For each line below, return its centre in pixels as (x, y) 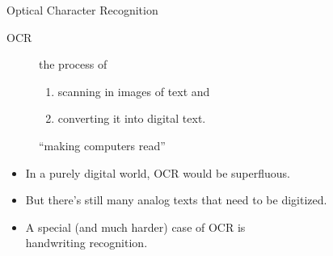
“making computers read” (102, 145)
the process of (73, 64)
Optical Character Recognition (82, 10)
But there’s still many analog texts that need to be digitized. (176, 200)
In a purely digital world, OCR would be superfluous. (158, 172)
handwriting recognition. (86, 243)
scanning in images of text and (134, 91)
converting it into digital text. (132, 118)
